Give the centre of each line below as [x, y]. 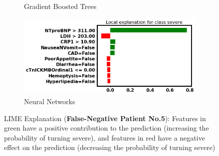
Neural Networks [50, 101]
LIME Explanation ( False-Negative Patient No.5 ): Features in [105, 118]
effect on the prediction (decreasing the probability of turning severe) [110, 147]
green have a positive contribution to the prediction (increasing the [107, 128]
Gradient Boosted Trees [60, 6]
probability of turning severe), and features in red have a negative [105, 137]
